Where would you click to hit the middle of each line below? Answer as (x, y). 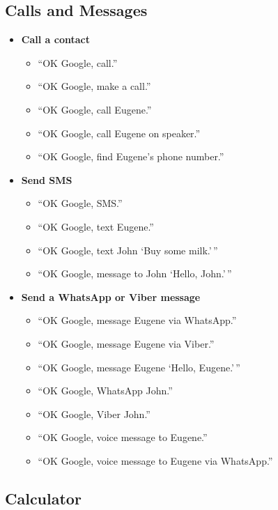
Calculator (43, 498)
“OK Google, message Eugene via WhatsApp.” (137, 320)
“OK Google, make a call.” (94, 86)
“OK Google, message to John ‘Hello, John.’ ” (135, 273)
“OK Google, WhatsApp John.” (105, 391)
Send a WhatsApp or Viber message (111, 296)
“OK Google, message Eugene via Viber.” (126, 343)
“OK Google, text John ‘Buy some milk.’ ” (128, 250)
